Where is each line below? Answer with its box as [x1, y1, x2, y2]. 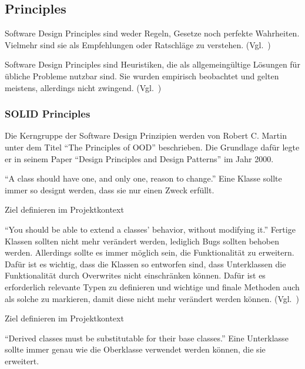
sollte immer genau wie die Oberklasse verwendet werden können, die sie [5, 343, 266, 355]
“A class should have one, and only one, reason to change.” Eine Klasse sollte [5, 172, 282, 184]
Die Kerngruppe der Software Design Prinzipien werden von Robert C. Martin [5, 129, 287, 142]
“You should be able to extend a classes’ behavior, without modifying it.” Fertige [5, 223, 296, 235]
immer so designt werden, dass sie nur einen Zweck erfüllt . [5, 183, 214, 196]
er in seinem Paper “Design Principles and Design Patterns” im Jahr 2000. [5, 152, 274, 165]
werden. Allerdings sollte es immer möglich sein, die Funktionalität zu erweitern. [5, 246, 294, 259]
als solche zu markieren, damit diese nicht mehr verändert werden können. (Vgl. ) [5, 292, 299, 304]
